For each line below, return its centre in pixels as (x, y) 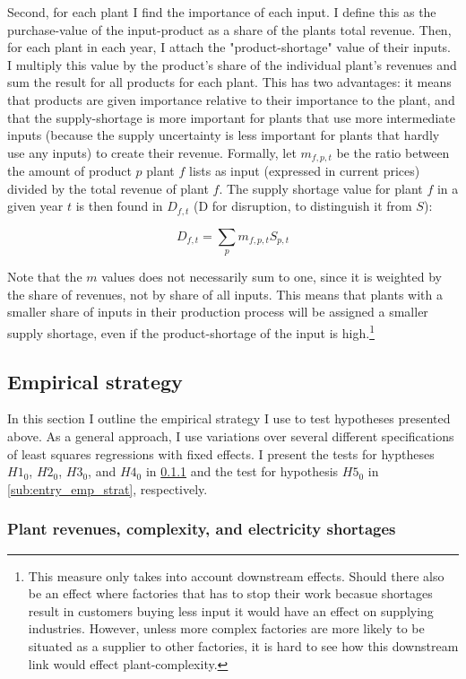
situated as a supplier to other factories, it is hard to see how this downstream (243, 646)
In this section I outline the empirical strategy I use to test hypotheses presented (229, 418)
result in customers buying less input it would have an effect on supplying (231, 610)
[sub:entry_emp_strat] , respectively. (108, 488)
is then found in (119, 206)
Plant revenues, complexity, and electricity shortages (202, 529)
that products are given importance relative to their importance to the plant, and (231, 99)
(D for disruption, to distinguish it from (303, 206)
